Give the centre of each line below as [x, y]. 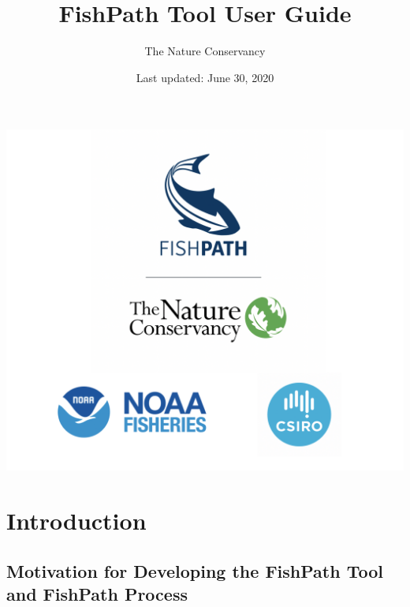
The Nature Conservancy [205, 51]
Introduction [76, 521]
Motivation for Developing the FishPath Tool [195, 570]
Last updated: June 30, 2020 [205, 77]
